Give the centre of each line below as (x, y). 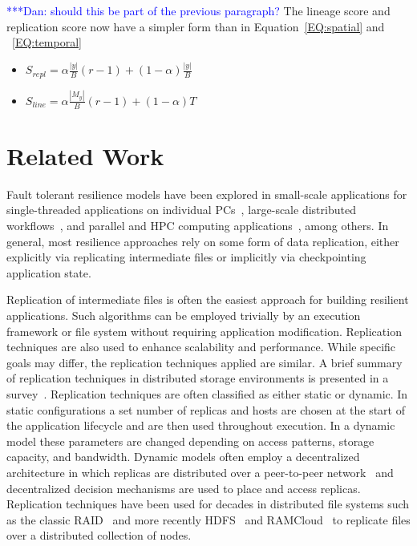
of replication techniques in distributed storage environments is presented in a (198, 378)
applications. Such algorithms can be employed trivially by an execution (184, 315)
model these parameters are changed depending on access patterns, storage (190, 441)
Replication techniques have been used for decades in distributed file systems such (208, 504)
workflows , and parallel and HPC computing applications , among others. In (198, 225)
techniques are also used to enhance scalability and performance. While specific (201, 347)
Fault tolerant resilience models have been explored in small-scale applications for (207, 194)
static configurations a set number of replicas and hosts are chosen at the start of (206, 409)
